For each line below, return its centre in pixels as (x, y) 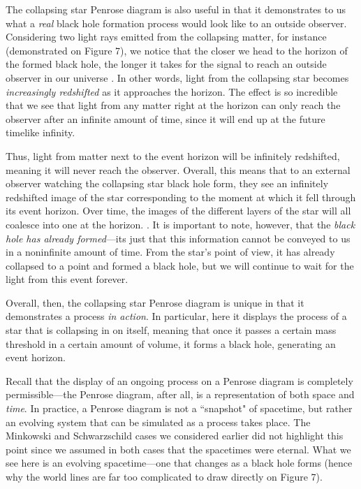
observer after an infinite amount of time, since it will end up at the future (165, 118)
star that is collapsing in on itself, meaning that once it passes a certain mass (171, 330)
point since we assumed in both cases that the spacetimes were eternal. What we (178, 449)
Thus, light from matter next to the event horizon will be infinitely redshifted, (173, 155)
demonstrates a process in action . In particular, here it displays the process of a (176, 316)
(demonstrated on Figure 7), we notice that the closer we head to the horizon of (177, 50)
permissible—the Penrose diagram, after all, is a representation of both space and (180, 394)
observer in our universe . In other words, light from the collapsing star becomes (177, 77)
